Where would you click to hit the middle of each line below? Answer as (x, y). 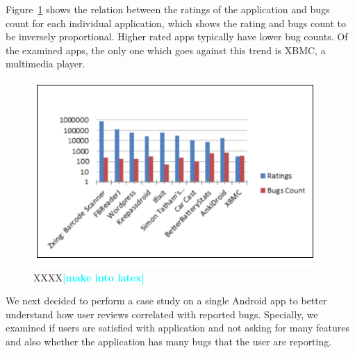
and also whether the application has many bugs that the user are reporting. (169, 341)
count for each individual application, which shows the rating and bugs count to (176, 23)
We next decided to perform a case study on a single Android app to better (166, 301)
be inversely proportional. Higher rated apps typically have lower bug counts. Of (177, 36)
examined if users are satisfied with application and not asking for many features (177, 328)
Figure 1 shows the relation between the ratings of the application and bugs (168, 9)
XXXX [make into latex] (89, 277)
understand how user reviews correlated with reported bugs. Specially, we (162, 314)
